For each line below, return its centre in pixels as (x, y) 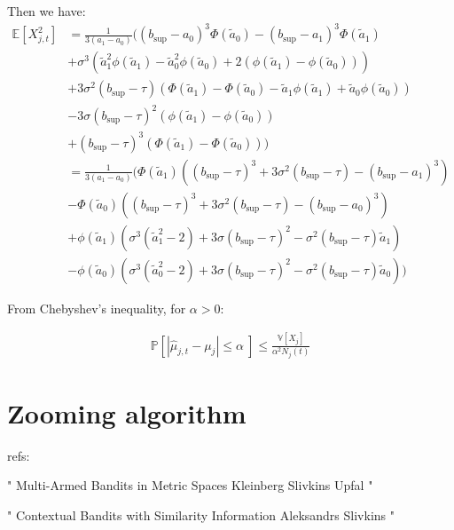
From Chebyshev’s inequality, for (97, 308)
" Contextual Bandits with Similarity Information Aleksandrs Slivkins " (201, 514)
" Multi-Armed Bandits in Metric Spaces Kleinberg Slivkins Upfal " (190, 485)
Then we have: (47, 11)
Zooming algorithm (127, 412)
